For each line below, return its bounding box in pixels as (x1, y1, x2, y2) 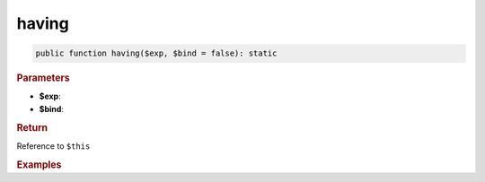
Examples (16, 158, 62, 170)
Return (16, 121, 48, 134)
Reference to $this (16, 140, 91, 152)
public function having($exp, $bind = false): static (35, 48, 278, 58)
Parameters (16, 72, 71, 84)
